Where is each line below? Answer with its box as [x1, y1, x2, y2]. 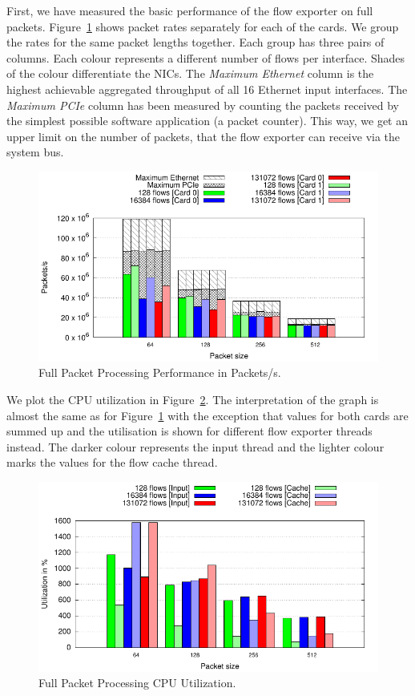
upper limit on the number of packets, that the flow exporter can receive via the [6, 127, 401, 144]
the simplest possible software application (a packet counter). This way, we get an [6, 112, 408, 129]
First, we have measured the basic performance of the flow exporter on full [6, 2, 373, 18]
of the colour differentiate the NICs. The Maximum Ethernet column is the [6, 65, 374, 82]
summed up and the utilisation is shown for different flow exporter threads [6, 423, 373, 439]
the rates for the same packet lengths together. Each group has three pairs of [6, 34, 385, 51]
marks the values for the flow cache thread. [6, 454, 218, 471]
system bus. [6, 144, 64, 160]
